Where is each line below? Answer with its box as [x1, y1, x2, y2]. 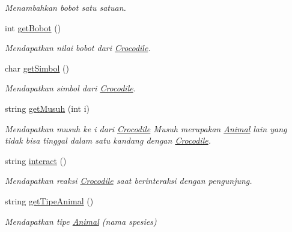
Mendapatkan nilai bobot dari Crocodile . [5, 41, 151, 54]
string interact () [5, 154, 67, 166]
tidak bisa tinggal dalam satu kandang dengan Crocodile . [5, 134, 211, 147]
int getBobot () [5, 21, 61, 34]
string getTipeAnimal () [5, 194, 94, 207]
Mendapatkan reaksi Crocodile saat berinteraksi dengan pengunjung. [5, 174, 252, 187]
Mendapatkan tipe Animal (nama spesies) [5, 215, 157, 227]
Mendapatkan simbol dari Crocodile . [5, 82, 136, 94]
